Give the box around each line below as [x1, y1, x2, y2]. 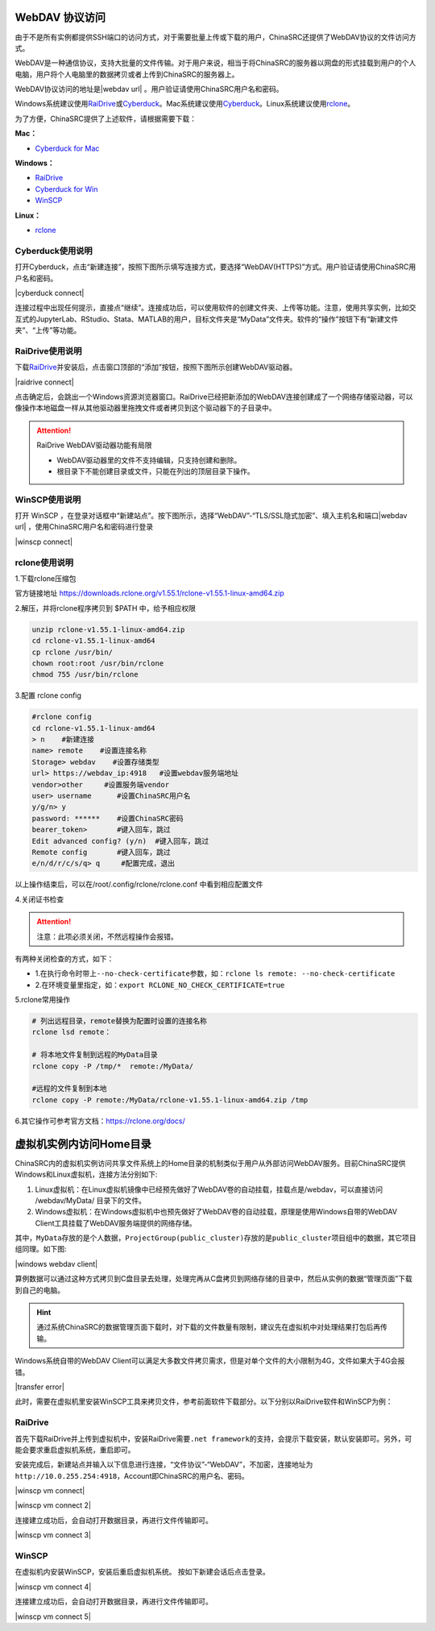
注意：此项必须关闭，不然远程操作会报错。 [36, 932, 178, 941]
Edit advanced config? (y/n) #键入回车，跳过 [31, 836, 209, 845]
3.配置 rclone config [14, 691, 82, 700]
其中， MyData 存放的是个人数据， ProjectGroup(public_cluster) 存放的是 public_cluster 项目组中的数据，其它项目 [14, 1233, 416, 1243]
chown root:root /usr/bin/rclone [31, 658, 164, 668]
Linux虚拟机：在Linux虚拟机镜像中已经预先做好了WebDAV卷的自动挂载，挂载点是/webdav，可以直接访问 [35, 1185, 383, 1194]
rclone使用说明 [14, 557, 74, 568]
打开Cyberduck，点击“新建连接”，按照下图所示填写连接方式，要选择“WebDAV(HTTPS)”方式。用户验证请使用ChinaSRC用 [14, 262, 416, 272]
